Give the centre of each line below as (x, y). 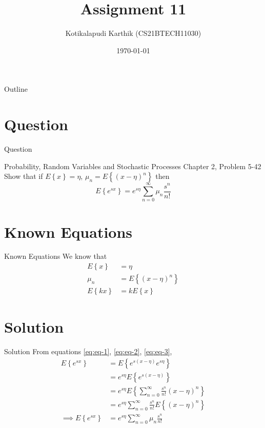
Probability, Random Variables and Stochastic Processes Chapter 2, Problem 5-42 (133, 166)
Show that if (24, 176)
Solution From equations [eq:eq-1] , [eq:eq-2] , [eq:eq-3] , (88, 351)
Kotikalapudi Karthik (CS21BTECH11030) (133, 33)
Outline (16, 89)
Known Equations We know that (56, 256)
